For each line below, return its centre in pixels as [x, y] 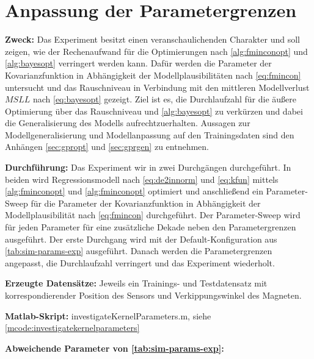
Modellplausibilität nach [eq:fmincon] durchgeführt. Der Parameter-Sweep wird [153, 215]
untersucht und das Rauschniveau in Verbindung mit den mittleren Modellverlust [157, 87]
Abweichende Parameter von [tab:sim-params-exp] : [115, 348]
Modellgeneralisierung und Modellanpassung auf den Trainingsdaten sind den [150, 134]
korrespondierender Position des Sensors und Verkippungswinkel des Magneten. [153, 295]
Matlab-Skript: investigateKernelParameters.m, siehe [108, 315]
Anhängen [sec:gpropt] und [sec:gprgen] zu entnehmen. [107, 147]
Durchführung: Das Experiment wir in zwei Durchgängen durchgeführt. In [148, 167]
